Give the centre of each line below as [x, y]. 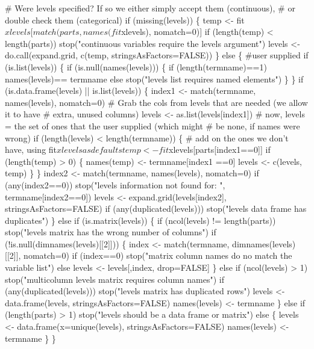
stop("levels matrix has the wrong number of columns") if [111, 232]
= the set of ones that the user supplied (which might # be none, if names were [152, 125]
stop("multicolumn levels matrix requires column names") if [115, 279]
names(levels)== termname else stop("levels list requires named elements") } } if [154, 79]
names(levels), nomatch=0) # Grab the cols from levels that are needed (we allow [156, 102]
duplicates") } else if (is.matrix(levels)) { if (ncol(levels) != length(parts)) [140, 220]
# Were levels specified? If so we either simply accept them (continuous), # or [150, 8]
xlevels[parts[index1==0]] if [220, 150]
